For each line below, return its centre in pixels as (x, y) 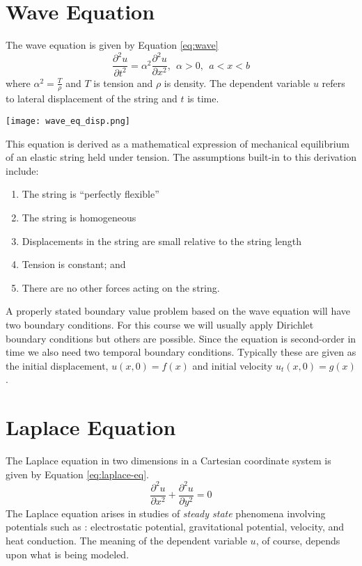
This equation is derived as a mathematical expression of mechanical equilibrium (178, 143)
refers (333, 82)
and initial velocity (233, 365)
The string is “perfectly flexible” (90, 194)
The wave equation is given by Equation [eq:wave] (112, 45)
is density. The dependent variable (237, 82)
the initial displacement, (57, 365)
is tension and (123, 82)
